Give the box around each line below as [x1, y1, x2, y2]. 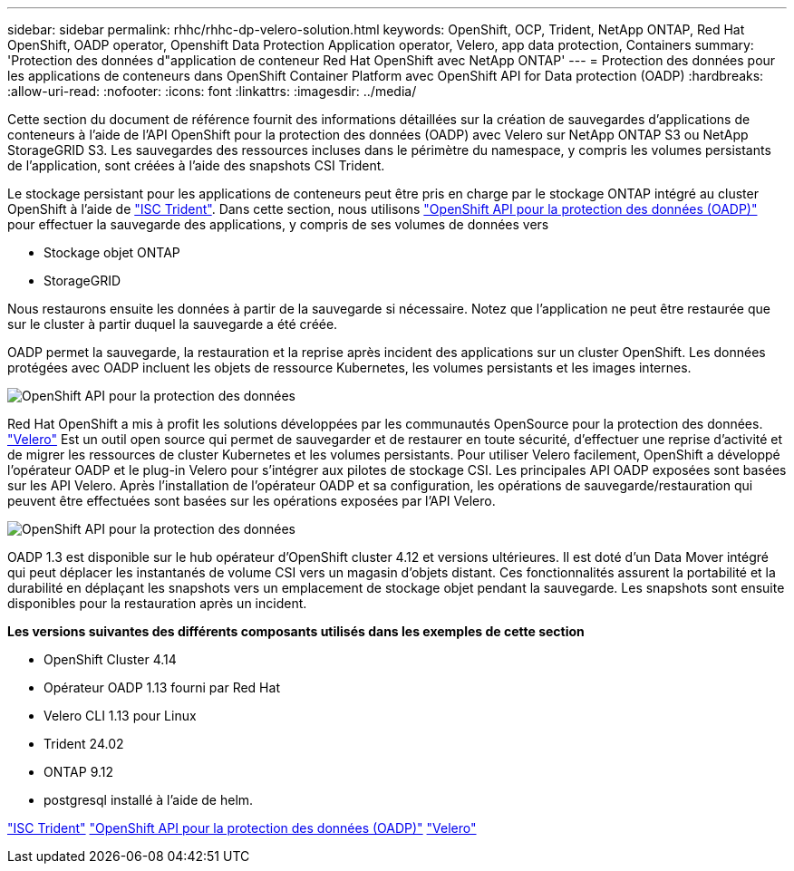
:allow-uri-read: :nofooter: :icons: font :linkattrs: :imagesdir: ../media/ [7, 83, 417, 99]
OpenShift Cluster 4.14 [44, 652, 177, 667]
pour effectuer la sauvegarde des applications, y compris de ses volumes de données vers [7, 217, 549, 232]
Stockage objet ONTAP [44, 245, 180, 260]
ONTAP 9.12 [44, 764, 114, 779]
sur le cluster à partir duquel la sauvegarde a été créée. [7, 316, 338, 332]
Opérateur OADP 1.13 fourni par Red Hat [44, 680, 280, 695]
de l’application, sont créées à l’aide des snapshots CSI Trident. [7, 158, 385, 173]
